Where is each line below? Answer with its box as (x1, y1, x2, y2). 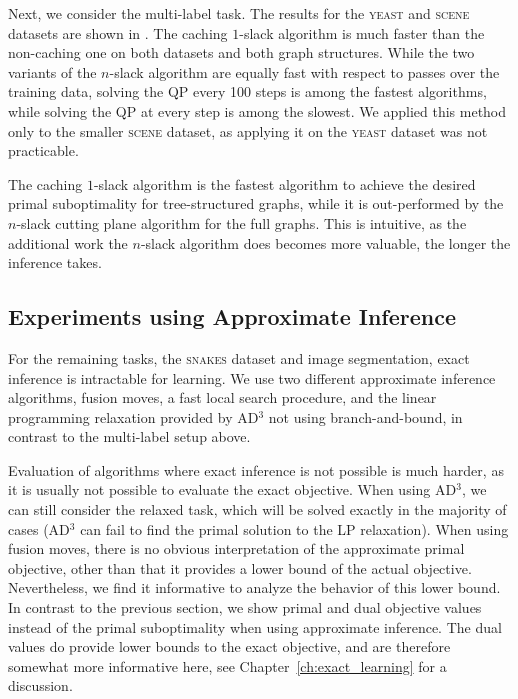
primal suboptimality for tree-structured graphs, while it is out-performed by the (8, 193, 504, 214)
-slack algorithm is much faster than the (239, 22, 485, 43)
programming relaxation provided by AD (8, 406, 259, 427)
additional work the (8, 232, 128, 253)
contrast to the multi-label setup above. (8, 426, 251, 447)
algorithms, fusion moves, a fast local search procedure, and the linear (8, 387, 437, 408)
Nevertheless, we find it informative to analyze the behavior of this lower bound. (8, 577, 501, 598)
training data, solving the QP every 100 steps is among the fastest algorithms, (8, 81, 487, 102)
